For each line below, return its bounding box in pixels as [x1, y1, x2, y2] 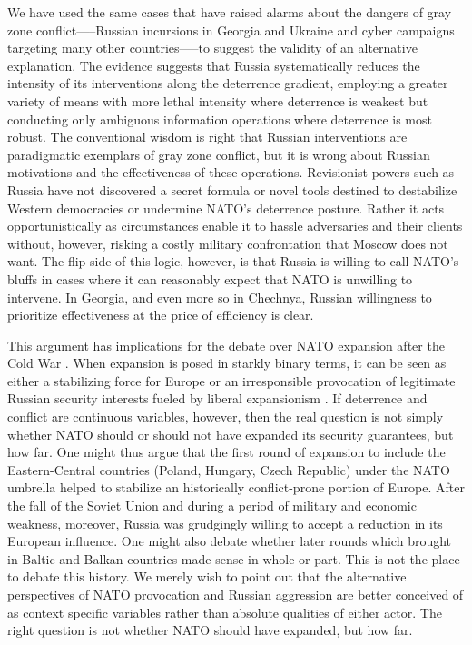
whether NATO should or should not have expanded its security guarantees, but [7, 424, 454, 443]
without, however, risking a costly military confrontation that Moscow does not [7, 233, 448, 253]
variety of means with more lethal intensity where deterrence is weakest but [7, 91, 428, 110]
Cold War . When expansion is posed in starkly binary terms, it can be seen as [7, 353, 447, 372]
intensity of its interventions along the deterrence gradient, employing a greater [7, 74, 448, 93]
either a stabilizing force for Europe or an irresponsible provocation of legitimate [7, 371, 456, 390]
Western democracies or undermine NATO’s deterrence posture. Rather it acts [7, 198, 445, 217]
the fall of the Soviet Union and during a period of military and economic [7, 496, 417, 515]
